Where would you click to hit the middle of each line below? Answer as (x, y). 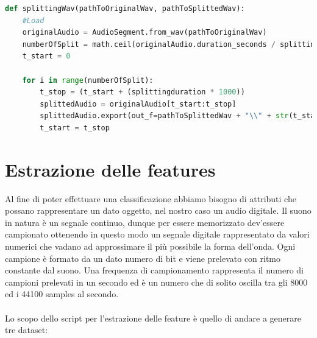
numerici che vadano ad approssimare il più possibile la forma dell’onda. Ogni (150, 246)
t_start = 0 (46, 56)
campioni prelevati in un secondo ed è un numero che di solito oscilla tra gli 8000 (156, 282)
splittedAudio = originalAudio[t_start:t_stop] (138, 104)
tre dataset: (27, 330)
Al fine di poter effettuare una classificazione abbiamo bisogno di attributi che (151, 198)
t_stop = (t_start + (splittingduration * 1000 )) (142, 92)
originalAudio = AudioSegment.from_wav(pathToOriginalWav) (144, 33)
